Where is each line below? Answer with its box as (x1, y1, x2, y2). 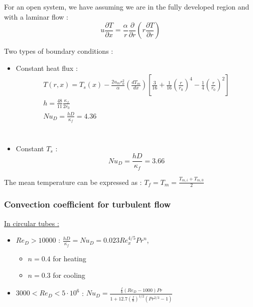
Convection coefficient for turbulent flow (4, 198, 171, 211)
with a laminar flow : (4, 11, 68, 22)
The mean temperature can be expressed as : (4, 176, 142, 187)
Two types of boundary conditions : (4, 46, 113, 56)
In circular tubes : (4, 218, 59, 228)
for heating (53, 253, 86, 263)
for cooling (53, 270, 85, 280)
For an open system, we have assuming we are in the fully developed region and (4, 2, 249, 12)
